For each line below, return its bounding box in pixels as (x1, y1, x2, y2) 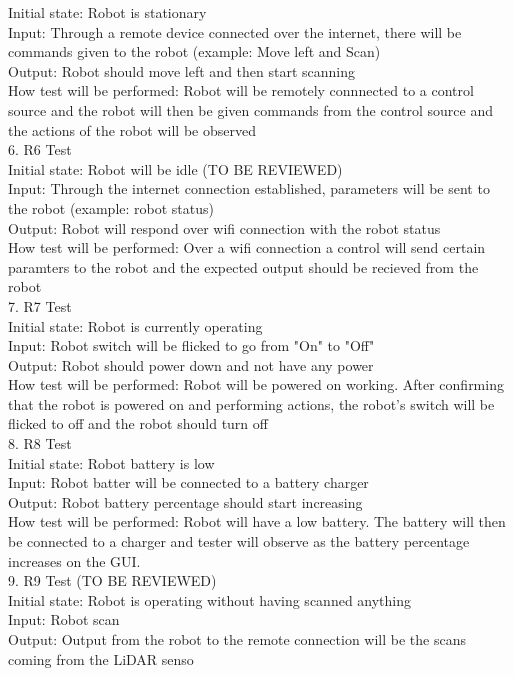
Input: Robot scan (8, 609, 120, 630)
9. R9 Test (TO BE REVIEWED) (8, 570, 217, 591)
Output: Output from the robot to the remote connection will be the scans (8, 629, 467, 649)
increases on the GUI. (8, 550, 141, 571)
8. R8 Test (8, 433, 72, 454)
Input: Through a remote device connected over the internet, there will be (8, 21, 462, 42)
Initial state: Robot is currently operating (8, 315, 263, 336)
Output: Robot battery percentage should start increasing (8, 491, 363, 512)
